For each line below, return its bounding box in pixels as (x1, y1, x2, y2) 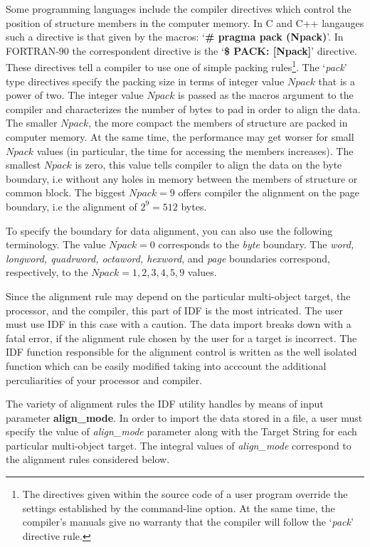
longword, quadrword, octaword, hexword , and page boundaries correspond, (6, 250, 330, 265)
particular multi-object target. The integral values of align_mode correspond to (6, 437, 351, 452)
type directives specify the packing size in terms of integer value (6, 73, 285, 88)
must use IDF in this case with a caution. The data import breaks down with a (6, 317, 351, 331)
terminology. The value (6, 237, 106, 252)
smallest (6, 157, 41, 172)
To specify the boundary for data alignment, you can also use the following (6, 223, 333, 238)
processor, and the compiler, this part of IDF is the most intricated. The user (6, 302, 343, 317)
